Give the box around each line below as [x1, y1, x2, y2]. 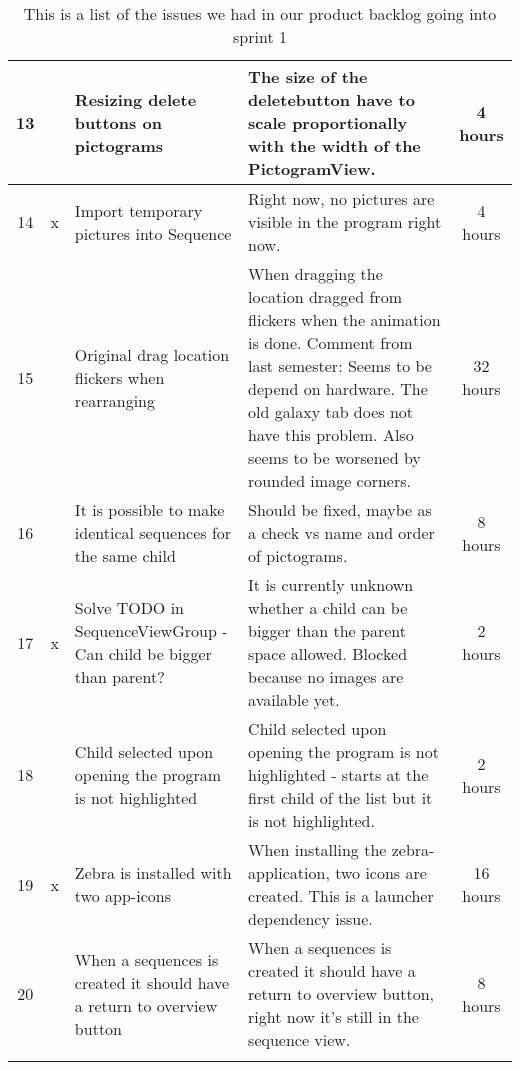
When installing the [248, 838, 387, 861]
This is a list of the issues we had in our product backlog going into [23, 2, 497, 25]
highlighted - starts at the [248, 763, 429, 786]
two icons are [335, 861, 427, 884]
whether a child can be [248, 596, 408, 619]
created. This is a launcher [248, 884, 434, 907]
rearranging [74, 388, 156, 412]
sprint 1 [233, 25, 287, 48]
